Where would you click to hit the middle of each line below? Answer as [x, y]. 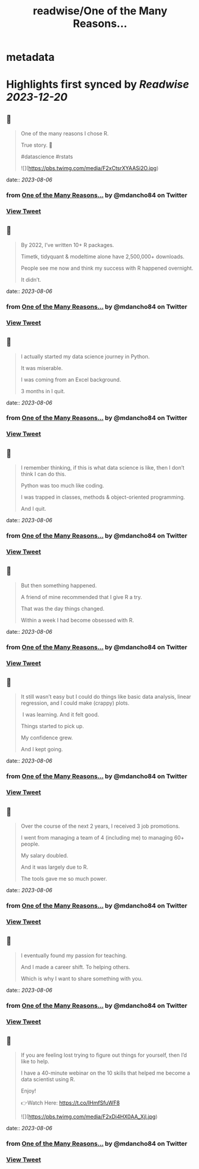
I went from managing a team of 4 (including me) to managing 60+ [102, 838]
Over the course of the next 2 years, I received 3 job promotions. [100, 826]
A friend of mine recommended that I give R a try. [81, 597]
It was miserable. [42, 368]
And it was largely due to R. [54, 867]
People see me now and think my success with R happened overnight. [107, 268]
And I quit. [33, 509]
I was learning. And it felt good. [61, 715]
